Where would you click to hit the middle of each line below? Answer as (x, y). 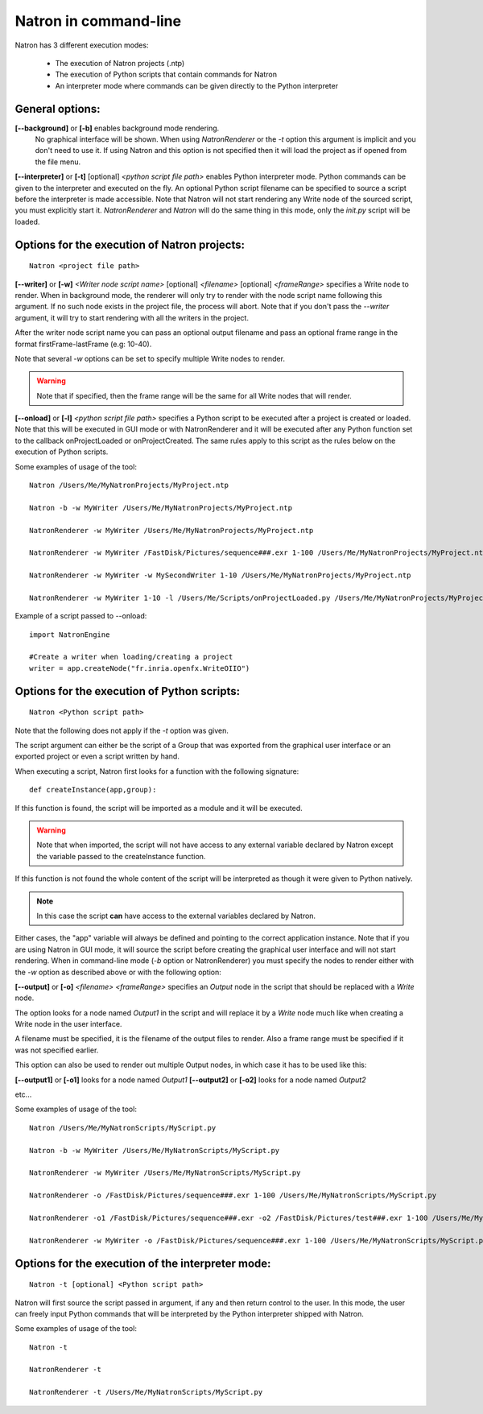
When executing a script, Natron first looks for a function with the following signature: (157, 771)
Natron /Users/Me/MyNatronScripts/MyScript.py (123, 1128)
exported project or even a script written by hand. (97, 756)
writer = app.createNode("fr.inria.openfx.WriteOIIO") (140, 668)
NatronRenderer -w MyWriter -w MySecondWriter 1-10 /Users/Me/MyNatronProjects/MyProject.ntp (220, 575)
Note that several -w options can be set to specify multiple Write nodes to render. (150, 358)
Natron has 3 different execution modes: (82, 45)
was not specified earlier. (57, 1050)
